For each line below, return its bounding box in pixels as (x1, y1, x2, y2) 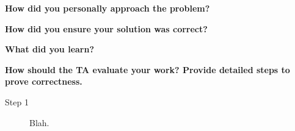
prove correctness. (5, 75, 82, 88)
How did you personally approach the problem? (5, 2, 210, 14)
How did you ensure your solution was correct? (5, 22, 208, 35)
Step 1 (5, 95, 29, 108)
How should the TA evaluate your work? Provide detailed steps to (5, 63, 290, 76)
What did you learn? (5, 43, 95, 55)
